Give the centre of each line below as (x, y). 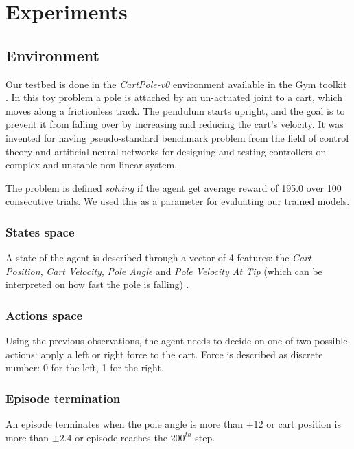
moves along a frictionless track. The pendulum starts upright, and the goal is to (175, 110)
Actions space (44, 315)
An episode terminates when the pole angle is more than (125, 424)
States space (40, 231)
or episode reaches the (121, 437)
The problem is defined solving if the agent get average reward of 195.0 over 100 (174, 187)
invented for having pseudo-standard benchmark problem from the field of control (177, 137)
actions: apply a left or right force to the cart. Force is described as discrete (164, 354)
